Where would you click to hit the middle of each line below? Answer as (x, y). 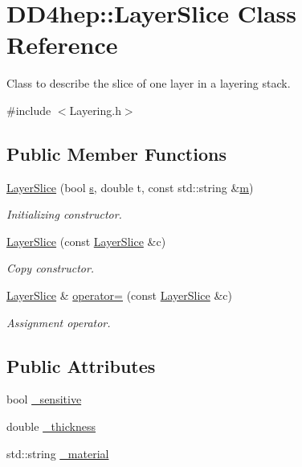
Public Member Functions (116, 153)
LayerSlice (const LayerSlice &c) (86, 241)
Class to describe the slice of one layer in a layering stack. (149, 83)
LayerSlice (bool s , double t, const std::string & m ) (130, 187)
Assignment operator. (59, 322)
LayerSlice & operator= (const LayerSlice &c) (120, 295)
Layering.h (95, 110)
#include (29, 110)
